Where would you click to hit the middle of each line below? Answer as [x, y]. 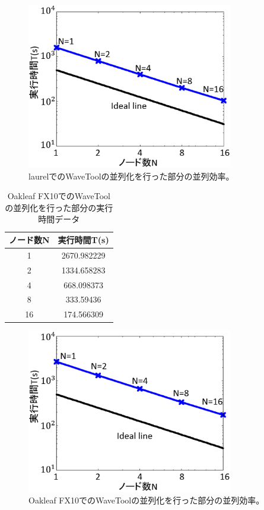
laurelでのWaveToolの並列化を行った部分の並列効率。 [131, 176]
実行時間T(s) [83, 240]
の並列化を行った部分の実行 [59, 207]
